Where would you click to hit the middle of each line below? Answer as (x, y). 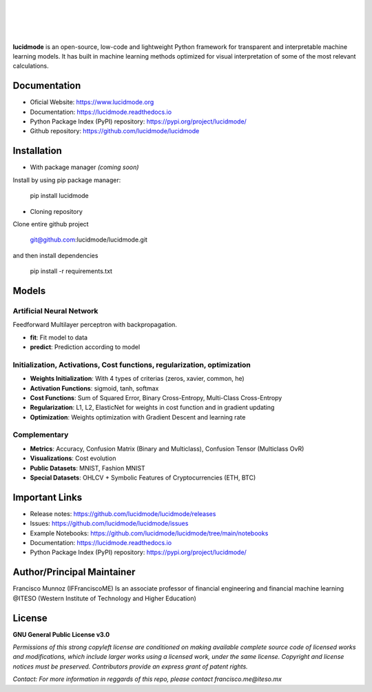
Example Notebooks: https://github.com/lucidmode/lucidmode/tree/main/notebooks (149, 533)
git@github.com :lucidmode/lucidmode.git (89, 240)
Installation (37, 151)
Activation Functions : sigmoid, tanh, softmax (94, 388)
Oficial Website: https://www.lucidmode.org (92, 102)
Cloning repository (56, 211)
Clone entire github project (51, 224)
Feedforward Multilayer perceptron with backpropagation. (95, 325)
